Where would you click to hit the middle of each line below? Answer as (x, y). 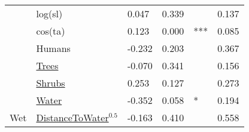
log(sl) (49, 13)
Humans (53, 48)
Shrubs (51, 83)
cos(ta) (51, 31)
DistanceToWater (72, 117)
